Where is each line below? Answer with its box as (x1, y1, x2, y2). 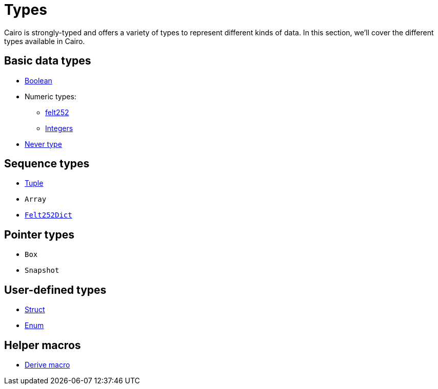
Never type (25, 139, 62, 148)
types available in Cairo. (4, 36, 85, 46)
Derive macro (25, 360, 70, 369)
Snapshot (25, 266, 59, 275)
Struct (25, 305, 45, 314)
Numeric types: (25, 92, 76, 101)
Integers (45, 123, 73, 133)
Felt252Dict (25, 211, 72, 220)
